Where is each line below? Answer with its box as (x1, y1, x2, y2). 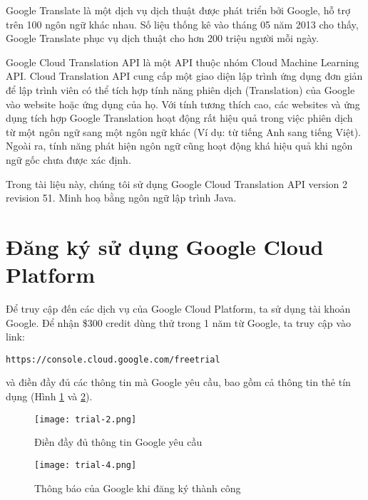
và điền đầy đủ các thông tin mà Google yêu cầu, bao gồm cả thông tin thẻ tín (6, 375, 351, 390)
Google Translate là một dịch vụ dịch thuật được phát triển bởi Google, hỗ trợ (6, 3, 351, 17)
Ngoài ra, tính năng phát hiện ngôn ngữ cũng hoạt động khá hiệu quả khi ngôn (6, 138, 353, 153)
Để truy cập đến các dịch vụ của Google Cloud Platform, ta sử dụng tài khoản (6, 301, 351, 316)
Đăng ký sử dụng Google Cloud (6, 231, 324, 261)
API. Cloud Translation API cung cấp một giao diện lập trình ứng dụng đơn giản (6, 68, 363, 83)
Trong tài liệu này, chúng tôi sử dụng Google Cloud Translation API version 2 (6, 176, 348, 191)
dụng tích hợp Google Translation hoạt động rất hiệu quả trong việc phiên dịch (6, 110, 353, 125)
